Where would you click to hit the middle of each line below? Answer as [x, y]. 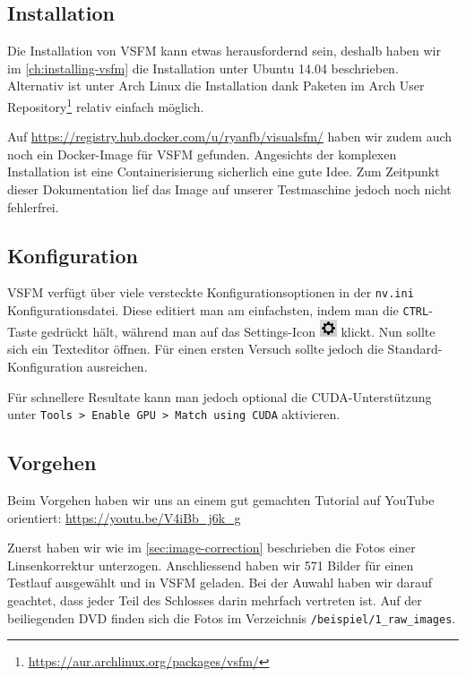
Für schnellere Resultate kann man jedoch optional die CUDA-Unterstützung [220, 396]
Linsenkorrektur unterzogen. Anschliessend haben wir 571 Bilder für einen [211, 565]
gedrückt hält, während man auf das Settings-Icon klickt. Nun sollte [238, 331]
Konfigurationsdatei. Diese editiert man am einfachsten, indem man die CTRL [218, 310]
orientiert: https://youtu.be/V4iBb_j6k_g [124, 517]
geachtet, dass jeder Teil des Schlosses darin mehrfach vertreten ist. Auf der [215, 600]
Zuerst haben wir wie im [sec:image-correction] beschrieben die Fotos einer [211, 548]
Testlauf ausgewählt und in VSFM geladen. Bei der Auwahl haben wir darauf [220, 583]
